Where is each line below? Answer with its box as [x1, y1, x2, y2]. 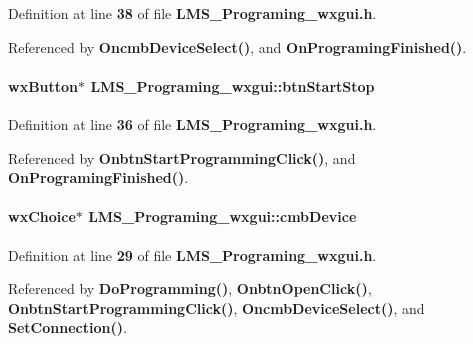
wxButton [8, 75, 79, 96]
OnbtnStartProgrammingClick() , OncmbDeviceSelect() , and [8, 297, 425, 318]
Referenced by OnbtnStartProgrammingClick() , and [8, 147, 356, 168]
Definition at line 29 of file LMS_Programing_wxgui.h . [8, 244, 377, 265]
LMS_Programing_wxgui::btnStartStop [90, 75, 375, 96]
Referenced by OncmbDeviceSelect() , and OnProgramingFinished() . [8, 36, 467, 57]
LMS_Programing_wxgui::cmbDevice [88, 206, 357, 227]
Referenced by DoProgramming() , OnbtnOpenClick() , [8, 278, 372, 299]
